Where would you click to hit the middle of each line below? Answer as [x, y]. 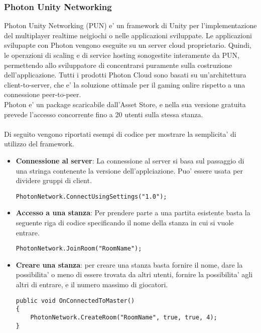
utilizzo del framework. [39, 144]
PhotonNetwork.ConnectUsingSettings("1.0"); [91, 196]
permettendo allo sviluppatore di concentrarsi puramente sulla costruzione [118, 65]
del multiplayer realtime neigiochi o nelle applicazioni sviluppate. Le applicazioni [128, 35]
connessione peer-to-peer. [43, 94]
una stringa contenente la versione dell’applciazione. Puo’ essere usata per [129, 170]
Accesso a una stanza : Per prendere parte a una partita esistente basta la [133, 213]
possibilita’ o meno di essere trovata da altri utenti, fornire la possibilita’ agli [134, 274]
